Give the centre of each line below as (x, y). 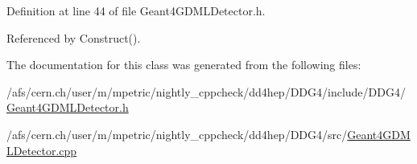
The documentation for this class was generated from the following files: (184, 65)
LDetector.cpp (42, 150)
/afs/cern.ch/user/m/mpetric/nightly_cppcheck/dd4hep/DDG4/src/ (177, 134)
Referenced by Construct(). (74, 37)
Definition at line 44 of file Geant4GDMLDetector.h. (136, 10)
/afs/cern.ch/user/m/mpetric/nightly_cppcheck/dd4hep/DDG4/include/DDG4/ (206, 91)
